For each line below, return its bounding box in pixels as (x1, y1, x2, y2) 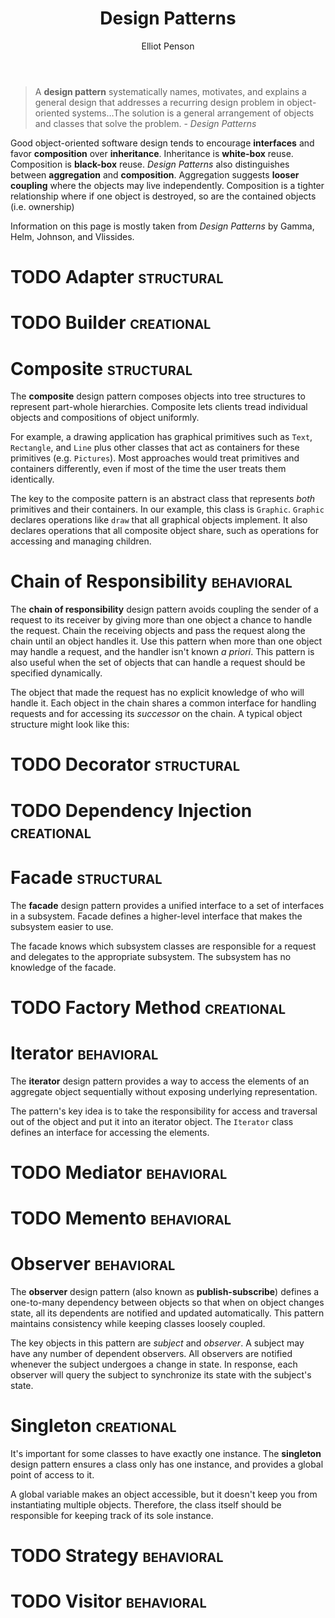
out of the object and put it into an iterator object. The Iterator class (10, 1115, 294, 1127)
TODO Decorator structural (10, 753, 241, 776)
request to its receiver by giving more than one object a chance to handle (10, 614, 313, 626)
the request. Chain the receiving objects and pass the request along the (10, 625, 306, 637)
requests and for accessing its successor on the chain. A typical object (10, 708, 303, 720)
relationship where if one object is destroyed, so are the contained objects (10, 190, 317, 202)
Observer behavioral (10, 1253, 176, 1276)
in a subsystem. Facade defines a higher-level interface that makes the (10, 910, 303, 922)
